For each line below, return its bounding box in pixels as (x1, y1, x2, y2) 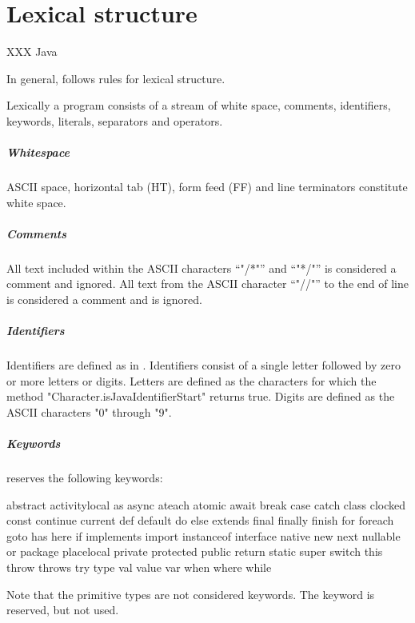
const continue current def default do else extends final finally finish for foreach (6, 512, 394, 529)
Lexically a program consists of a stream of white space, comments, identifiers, (6, 97, 391, 114)
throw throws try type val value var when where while (6, 559, 272, 576)
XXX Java (6, 43, 58, 60)
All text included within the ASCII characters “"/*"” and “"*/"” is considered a (6, 259, 397, 276)
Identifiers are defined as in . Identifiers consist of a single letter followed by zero (6, 357, 401, 373)
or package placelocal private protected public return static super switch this (6, 543, 383, 560)
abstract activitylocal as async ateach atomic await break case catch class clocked (6, 496, 405, 513)
